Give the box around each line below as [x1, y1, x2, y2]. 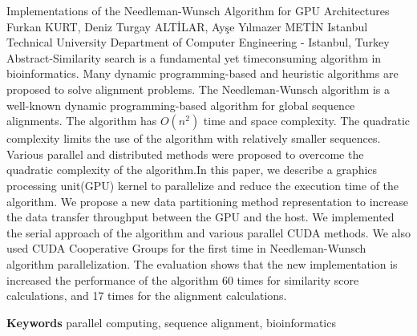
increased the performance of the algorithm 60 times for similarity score [6, 271, 359, 288]
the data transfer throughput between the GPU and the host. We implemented [6, 208, 395, 225]
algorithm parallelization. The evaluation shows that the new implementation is [6, 255, 398, 272]
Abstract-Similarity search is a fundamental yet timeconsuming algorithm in [6, 49, 382, 66]
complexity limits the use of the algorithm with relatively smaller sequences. [6, 130, 381, 147]
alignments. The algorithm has [6, 112, 157, 129]
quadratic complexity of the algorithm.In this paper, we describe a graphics [6, 161, 378, 178]
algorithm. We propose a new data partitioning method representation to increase [6, 192, 408, 209]
